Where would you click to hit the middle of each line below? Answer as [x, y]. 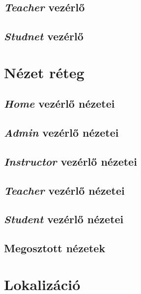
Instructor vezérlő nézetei [70, 161]
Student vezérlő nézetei [64, 219]
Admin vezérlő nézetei [61, 132]
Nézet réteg [44, 72]
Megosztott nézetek [55, 248]
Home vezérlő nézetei [59, 103]
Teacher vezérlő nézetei [64, 190]
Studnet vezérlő [44, 36]
